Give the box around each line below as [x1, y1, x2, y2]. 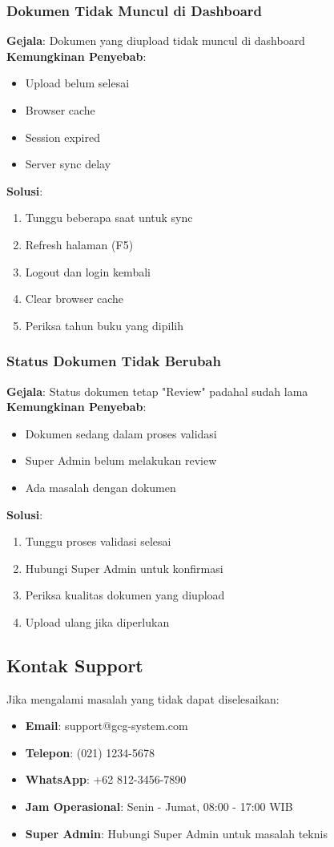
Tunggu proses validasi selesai [25, 533, 171, 550]
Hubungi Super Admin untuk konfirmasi [25, 559, 223, 576]
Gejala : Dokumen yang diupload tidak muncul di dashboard [6, 32, 305, 49]
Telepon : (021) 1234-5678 [25, 744, 155, 760]
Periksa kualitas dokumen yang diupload [25, 587, 225, 603]
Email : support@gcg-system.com [25, 717, 188, 734]
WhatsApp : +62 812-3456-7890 [25, 771, 187, 788]
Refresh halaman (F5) [25, 236, 134, 252]
